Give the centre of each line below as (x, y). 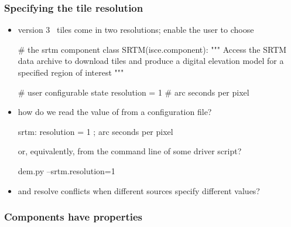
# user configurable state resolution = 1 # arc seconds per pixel (133, 92)
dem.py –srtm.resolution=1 (66, 170)
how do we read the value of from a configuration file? (115, 112)
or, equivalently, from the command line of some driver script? (130, 151)
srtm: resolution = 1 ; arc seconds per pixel (95, 131)
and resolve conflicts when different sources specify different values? (139, 190)
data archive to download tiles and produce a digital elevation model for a (151, 61)
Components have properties (73, 217)
